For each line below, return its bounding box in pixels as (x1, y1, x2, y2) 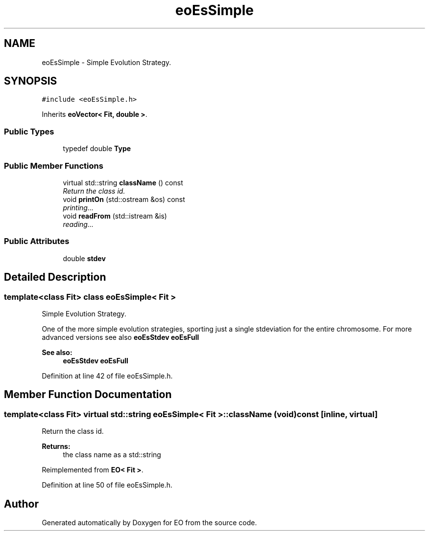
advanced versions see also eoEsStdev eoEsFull (42, 333, 199, 341)
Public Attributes (4, 236, 70, 246)
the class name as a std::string (63, 450, 161, 459)
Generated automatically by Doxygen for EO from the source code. (42, 518, 257, 527)
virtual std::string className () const (63, 178, 183, 187)
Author (4, 497, 39, 510)
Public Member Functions (4, 160, 103, 171)
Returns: (42, 442, 71, 451)
